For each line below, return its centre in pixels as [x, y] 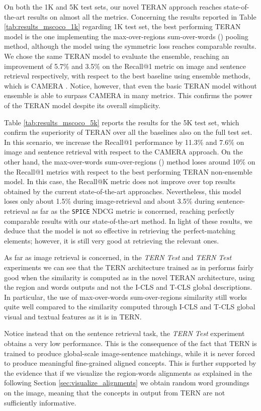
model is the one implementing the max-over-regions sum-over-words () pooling [126, 36]
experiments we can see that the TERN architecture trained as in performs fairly [129, 267]
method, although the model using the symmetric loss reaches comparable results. [130, 46]
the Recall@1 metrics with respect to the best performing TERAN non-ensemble [128, 171]
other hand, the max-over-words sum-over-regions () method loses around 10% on [130, 161]
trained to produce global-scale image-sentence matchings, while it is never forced [129, 353]
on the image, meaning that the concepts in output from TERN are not [115, 393]
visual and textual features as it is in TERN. [73, 316]
